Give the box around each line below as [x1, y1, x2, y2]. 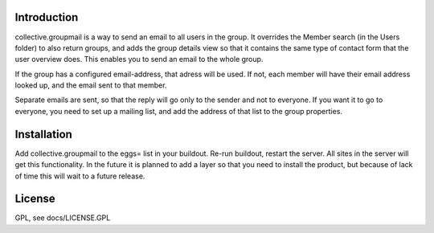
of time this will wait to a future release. [14, 171, 145, 181]
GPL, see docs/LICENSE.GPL [14, 213, 111, 223]
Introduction [14, 10, 79, 24]
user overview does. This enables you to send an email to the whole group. [14, 55, 264, 64]
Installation [14, 127, 72, 141]
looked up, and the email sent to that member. [14, 80, 167, 90]
